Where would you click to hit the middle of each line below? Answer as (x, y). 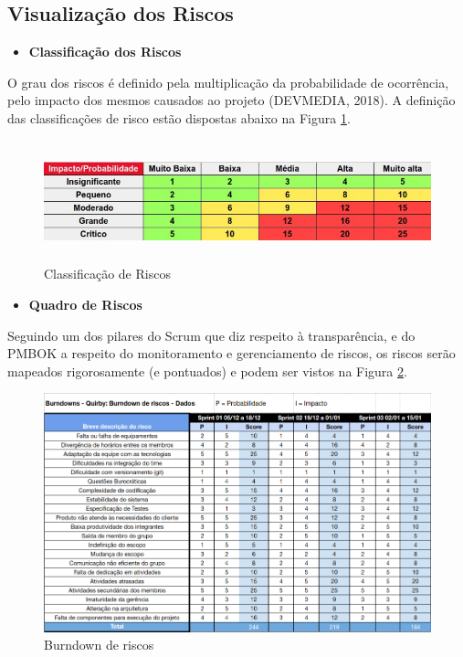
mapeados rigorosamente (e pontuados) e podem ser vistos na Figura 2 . (207, 371)
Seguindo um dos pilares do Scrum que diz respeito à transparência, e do (211, 335)
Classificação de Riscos (107, 274)
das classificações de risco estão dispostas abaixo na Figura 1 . (179, 117)
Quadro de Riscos (85, 305)
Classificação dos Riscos (105, 52)
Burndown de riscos (99, 645)
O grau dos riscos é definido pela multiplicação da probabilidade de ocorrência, (228, 82)
